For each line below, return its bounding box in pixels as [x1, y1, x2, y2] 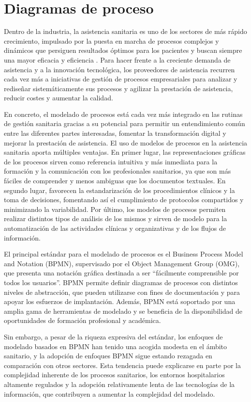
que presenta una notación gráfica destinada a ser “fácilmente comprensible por [4, 268, 239, 278]
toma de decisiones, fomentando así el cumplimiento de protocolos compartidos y [4, 194, 244, 205]
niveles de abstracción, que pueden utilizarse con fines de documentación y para [4, 287, 240, 297]
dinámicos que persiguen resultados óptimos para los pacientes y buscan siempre [4, 45, 242, 55]
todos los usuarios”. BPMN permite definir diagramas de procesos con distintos [4, 277, 238, 287]
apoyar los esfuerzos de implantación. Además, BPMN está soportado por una [4, 296, 236, 306]
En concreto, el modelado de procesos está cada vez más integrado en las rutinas [4, 109, 243, 119]
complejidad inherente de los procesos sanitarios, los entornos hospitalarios [4, 370, 225, 380]
